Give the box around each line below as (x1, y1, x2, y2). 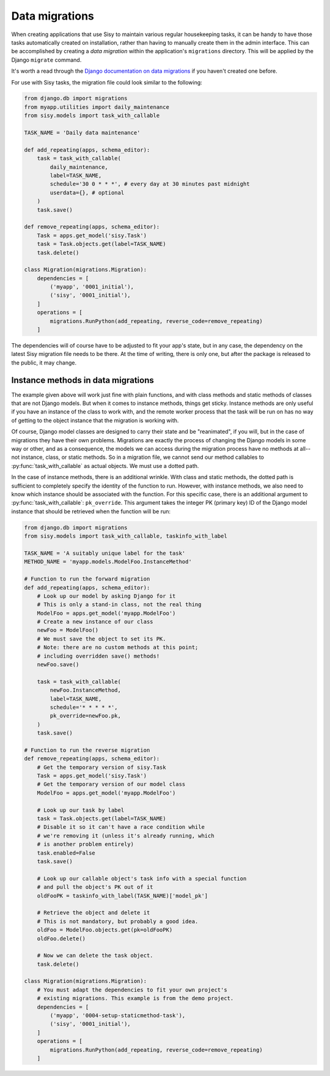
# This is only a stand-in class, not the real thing (37, 601, 202, 608)
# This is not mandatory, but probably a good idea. (37, 918, 199, 925)
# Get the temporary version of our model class (37, 781, 186, 788)
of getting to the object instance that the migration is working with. (11, 417, 179, 424)
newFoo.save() (37, 661, 79, 668)
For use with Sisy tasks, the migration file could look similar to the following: (11, 78, 203, 86)
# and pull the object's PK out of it (37, 884, 153, 891)
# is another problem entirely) (37, 841, 134, 848)
